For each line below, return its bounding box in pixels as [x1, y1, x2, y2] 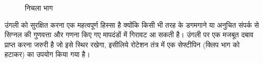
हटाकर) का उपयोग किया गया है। [5, 49, 91, 59]
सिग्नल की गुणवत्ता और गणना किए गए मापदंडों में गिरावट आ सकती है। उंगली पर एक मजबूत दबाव [5, 29, 253, 40]
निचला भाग [25, 3, 53, 13]
